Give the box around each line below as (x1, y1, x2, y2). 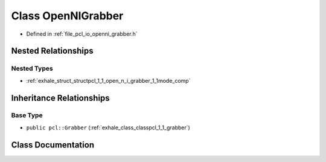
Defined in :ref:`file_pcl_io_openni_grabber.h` (26, 30, 138, 37)
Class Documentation (11, 140, 95, 150)
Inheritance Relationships (11, 92, 110, 103)
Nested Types (11, 64, 54, 73)
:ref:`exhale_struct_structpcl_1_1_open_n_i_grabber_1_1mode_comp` (26, 77, 191, 84)
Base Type (11, 111, 43, 120)
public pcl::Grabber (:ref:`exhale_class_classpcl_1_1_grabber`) (26, 124, 190, 131)
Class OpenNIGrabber (11, 9, 124, 22)
